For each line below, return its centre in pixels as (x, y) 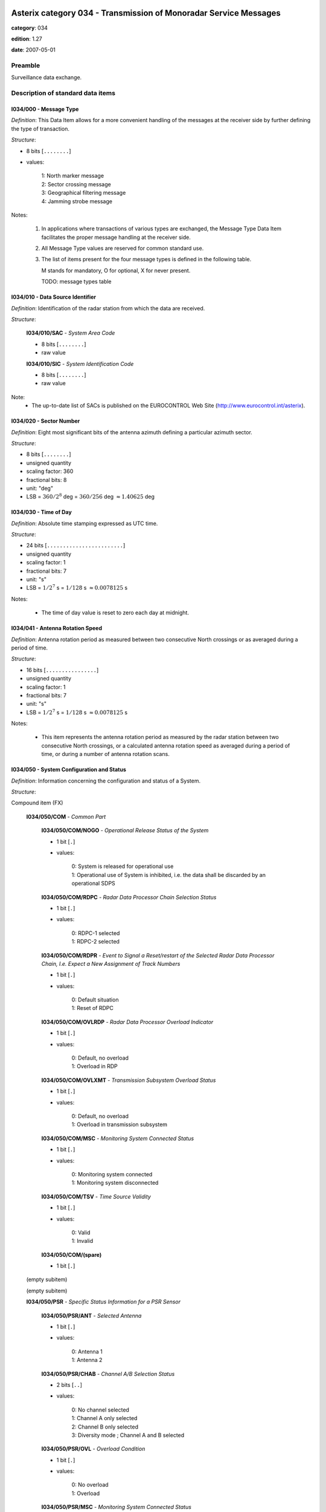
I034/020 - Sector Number (46, 421)
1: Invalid (82, 1241)
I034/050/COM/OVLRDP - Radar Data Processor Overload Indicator (127, 1022)
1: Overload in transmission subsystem (120, 1124)
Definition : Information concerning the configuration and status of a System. (106, 781)
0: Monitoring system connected (112, 1174)
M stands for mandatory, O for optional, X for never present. (116, 270)
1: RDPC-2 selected (96, 942)
